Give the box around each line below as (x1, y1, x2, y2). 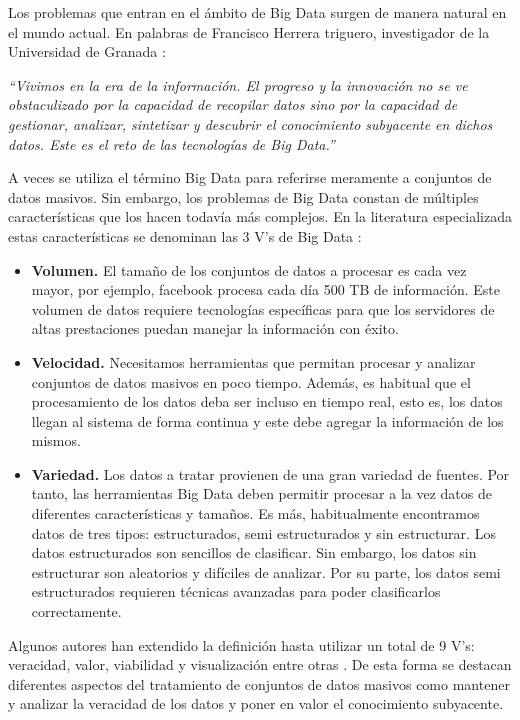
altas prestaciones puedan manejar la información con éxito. (31, 318, 399, 339)
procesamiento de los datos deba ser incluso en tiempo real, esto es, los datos (31, 391, 503, 412)
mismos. (31, 430, 81, 451)
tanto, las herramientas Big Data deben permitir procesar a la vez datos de (31, 483, 492, 504)
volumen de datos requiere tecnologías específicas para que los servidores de (31, 298, 495, 319)
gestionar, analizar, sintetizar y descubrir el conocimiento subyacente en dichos (8, 113, 493, 134)
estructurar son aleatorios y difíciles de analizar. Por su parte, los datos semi (31, 561, 501, 582)
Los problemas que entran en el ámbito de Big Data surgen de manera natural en (8, 2, 507, 22)
